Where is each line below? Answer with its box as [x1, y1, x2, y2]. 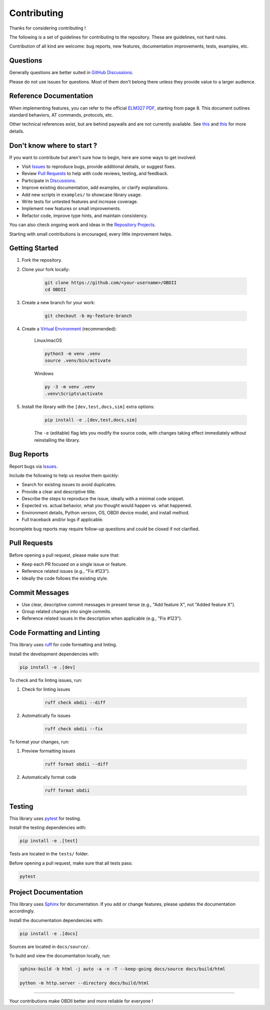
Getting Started [9, 244, 58, 253]
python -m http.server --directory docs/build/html [19, 980, 149, 985]
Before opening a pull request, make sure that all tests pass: [9, 860, 133, 866]
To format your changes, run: [9, 739, 69, 745]
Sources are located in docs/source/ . [9, 943, 90, 949]
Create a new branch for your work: [21, 300, 95, 306]
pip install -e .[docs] [19, 930, 78, 936]
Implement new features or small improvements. [21, 206, 121, 212]
